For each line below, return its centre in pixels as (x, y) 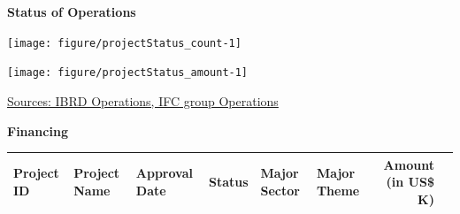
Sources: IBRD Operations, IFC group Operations (143, 100)
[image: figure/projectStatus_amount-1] (128, 73)
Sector (280, 190)
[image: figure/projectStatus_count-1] (124, 43)
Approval (164, 173)
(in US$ (410, 182)
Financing (38, 130)
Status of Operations (72, 11)
